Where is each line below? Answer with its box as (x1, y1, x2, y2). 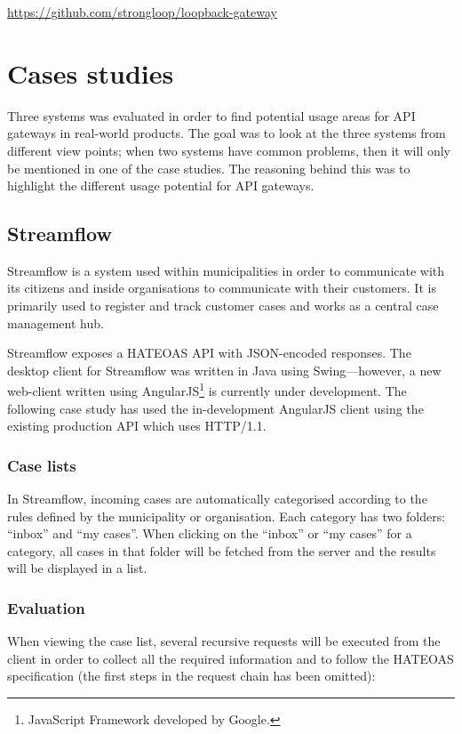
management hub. (7, 313, 104, 332)
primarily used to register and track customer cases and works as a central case (7, 296, 439, 315)
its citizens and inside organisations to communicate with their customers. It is (7, 278, 436, 297)
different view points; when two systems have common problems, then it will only (7, 141, 450, 159)
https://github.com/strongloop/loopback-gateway (7, 3, 277, 20)
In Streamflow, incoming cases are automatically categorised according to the (7, 489, 427, 508)
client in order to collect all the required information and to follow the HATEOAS (7, 649, 454, 667)
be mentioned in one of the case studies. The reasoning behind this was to (7, 158, 410, 177)
